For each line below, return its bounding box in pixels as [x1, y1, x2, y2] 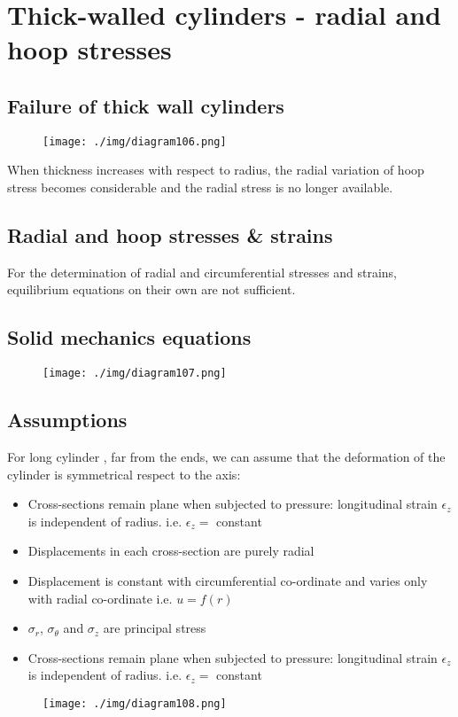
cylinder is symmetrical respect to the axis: [7, 464, 241, 483]
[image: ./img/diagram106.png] [43, 135, 227, 148]
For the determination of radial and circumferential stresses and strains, [7, 262, 398, 281]
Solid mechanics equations [7, 323, 252, 351]
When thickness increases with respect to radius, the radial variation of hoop [7, 160, 424, 179]
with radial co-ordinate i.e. [27, 588, 173, 607]
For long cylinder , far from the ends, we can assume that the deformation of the [7, 448, 446, 466]
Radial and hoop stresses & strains [7, 222, 333, 248]
